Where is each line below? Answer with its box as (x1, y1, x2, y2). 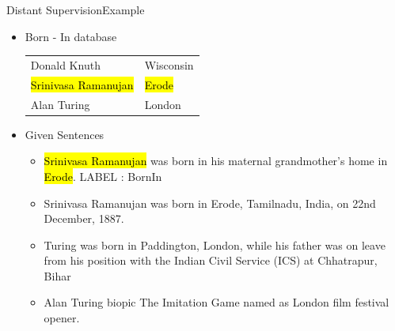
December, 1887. (44, 210, 124, 227)
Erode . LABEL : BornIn (44, 167, 162, 184)
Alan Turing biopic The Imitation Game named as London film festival (44, 294, 389, 310)
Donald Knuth (30, 56, 101, 73)
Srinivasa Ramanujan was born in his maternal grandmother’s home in (44, 152, 388, 169)
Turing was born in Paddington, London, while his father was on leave (44, 236, 386, 253)
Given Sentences (25, 126, 104, 142)
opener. (44, 310, 80, 326)
